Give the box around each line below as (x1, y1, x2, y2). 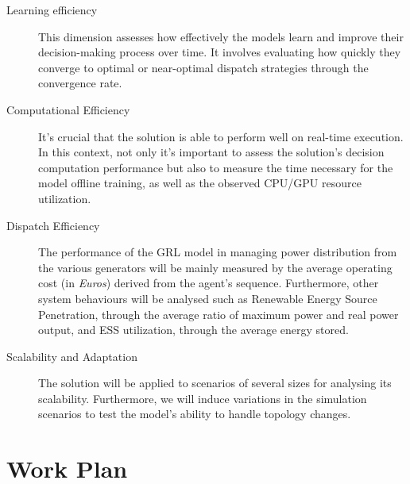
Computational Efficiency (6, 101, 130, 117)
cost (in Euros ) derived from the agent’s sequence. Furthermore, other (38, 275, 379, 291)
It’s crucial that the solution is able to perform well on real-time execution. (38, 128, 404, 144)
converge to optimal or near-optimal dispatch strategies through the (38, 59, 369, 75)
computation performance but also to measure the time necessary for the (38, 159, 393, 175)
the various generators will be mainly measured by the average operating (38, 259, 393, 275)
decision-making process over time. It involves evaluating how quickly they (38, 44, 401, 60)
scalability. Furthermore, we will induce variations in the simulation (38, 390, 367, 406)
